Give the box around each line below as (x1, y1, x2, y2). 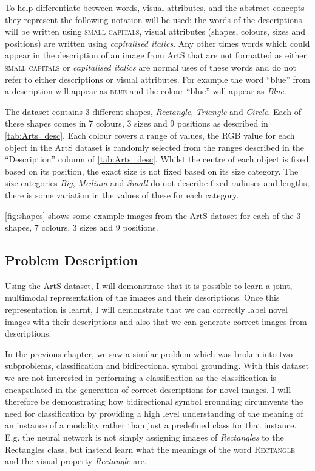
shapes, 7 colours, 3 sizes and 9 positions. (5, 221, 158, 234)
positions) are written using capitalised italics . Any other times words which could (5, 37, 310, 49)
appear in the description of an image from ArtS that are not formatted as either (5, 49, 307, 61)
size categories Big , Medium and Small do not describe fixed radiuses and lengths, (5, 176, 310, 189)
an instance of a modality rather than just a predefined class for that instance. (5, 419, 297, 431)
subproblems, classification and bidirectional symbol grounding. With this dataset (5, 359, 309, 372)
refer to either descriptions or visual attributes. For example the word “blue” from (5, 72, 310, 85)
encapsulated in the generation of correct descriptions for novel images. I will (5, 383, 291, 396)
